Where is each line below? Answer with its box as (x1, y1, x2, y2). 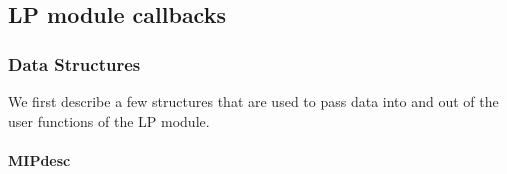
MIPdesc (8, 149, 71, 170)
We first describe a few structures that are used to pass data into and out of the (8, 91, 499, 111)
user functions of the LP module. (8, 110, 210, 131)
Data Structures (8, 51, 141, 76)
